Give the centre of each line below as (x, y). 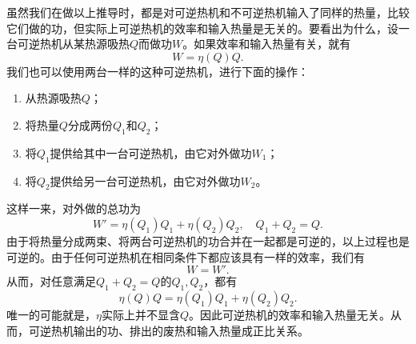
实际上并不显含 (140, 314)
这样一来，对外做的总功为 (74, 208)
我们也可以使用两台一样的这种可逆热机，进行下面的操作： (158, 71)
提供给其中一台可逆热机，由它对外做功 (151, 152)
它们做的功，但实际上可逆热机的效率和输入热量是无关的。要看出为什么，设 (202, 28)
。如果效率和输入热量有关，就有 (267, 44)
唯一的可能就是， (51, 314)
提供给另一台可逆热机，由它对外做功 (145, 180)
